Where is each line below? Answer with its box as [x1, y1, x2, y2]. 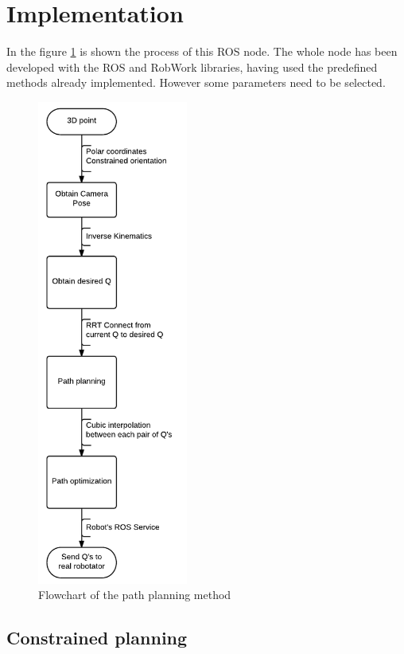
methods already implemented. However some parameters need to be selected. [6, 74, 386, 91]
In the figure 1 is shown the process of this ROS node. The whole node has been [6, 43, 398, 60]
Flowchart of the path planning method [38, 586, 231, 603]
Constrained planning [6, 625, 188, 650]
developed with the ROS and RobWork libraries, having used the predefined [6, 58, 378, 75]
